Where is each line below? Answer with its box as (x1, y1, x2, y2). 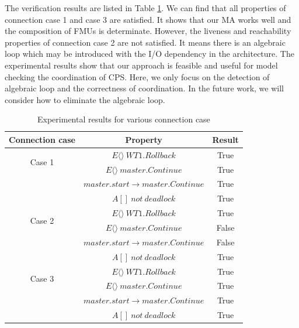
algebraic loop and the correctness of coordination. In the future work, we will (5, 82, 284, 94)
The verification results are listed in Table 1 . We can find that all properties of (5, 2, 286, 13)
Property (125, 133, 162, 145)
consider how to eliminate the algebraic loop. (5, 93, 165, 105)
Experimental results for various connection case (37, 113, 210, 125)
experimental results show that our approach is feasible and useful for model (5, 59, 278, 71)
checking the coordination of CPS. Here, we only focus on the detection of (5, 70, 270, 83)
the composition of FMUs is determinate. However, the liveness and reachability (5, 25, 291, 37)
